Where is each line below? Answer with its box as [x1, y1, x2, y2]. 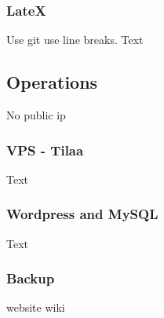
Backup [6, 269, 55, 288]
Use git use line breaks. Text [6, 31, 144, 48]
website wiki [6, 299, 65, 316]
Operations [6, 70, 98, 94]
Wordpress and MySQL [6, 204, 159, 224]
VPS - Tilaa [6, 140, 84, 159]
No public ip [6, 107, 66, 123]
